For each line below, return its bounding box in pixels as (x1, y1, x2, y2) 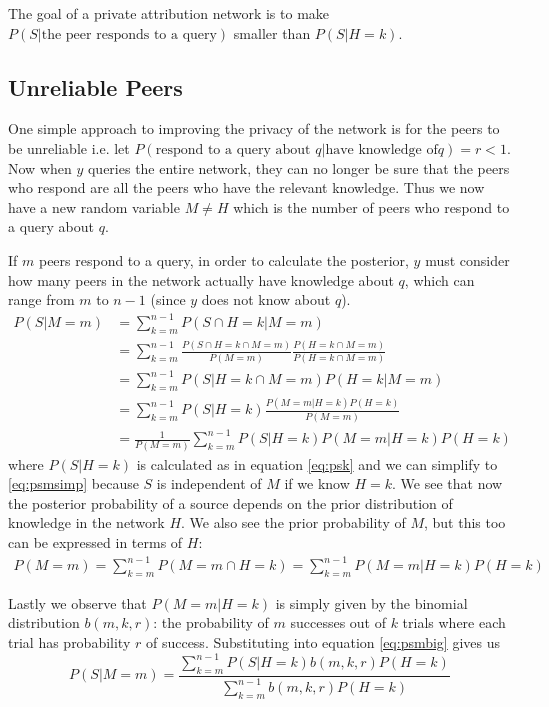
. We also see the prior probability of (181, 512, 406, 533)
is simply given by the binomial (275, 592, 468, 613)
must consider (425, 249, 510, 270)
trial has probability (8, 632, 131, 653)
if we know (284, 473, 350, 494)
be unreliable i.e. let (8, 137, 130, 158)
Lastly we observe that (8, 592, 147, 613)
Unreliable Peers (8, 71, 183, 102)
